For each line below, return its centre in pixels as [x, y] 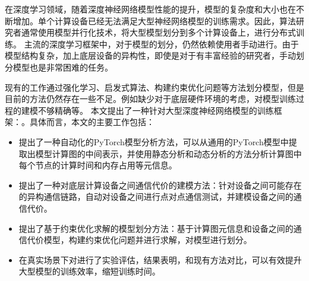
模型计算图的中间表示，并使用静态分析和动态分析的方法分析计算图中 [168, 153]
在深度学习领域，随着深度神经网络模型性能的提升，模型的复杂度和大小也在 [150, 9]
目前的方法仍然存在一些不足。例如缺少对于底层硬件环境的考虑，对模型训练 [150, 99]
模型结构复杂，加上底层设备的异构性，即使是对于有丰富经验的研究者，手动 [150, 55]
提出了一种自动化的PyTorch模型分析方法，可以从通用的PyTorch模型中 [154, 141]
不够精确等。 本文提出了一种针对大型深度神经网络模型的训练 [156, 110]
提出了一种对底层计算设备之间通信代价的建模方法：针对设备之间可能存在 [160, 185]
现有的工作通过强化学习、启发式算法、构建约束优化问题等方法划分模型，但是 [154, 87]
